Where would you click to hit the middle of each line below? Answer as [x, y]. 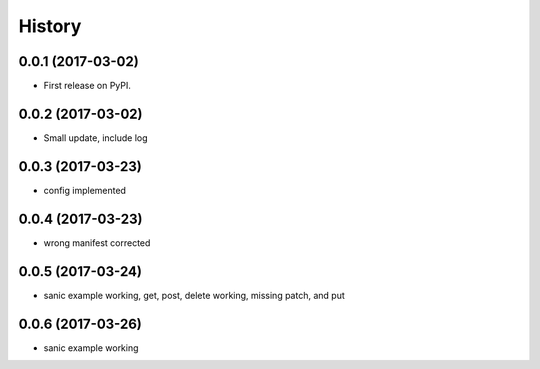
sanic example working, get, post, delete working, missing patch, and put [194, 295]
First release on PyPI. [87, 86]
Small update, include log [96, 137]
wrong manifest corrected [97, 242]
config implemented [85, 190]
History [50, 26]
